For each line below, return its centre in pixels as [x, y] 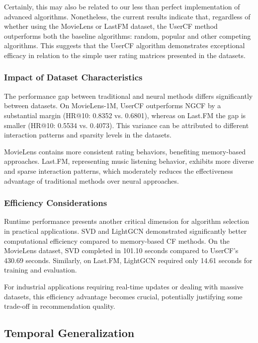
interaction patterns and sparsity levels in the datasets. [88, 135]
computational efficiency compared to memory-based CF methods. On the [117, 240]
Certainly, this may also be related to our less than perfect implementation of [122, 6]
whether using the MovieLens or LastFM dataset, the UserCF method [111, 26]
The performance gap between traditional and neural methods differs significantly [129, 96]
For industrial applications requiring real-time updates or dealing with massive [124, 286]
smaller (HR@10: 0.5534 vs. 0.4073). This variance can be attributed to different [127, 125]
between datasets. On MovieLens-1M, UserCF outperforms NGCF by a [113, 105]
